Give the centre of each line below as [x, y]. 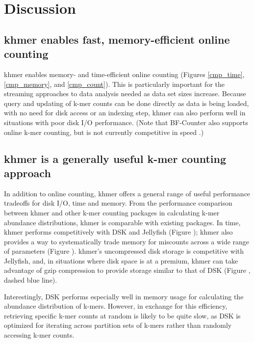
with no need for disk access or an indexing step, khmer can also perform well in [125, 113]
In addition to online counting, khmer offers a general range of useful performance [127, 193]
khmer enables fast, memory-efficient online [117, 39]
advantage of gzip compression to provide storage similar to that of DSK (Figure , [127, 270]
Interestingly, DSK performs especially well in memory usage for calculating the [124, 296]
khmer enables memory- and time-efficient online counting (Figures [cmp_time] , [124, 74]
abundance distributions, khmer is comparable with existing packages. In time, [122, 222]
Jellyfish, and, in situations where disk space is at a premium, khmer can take [121, 260]
